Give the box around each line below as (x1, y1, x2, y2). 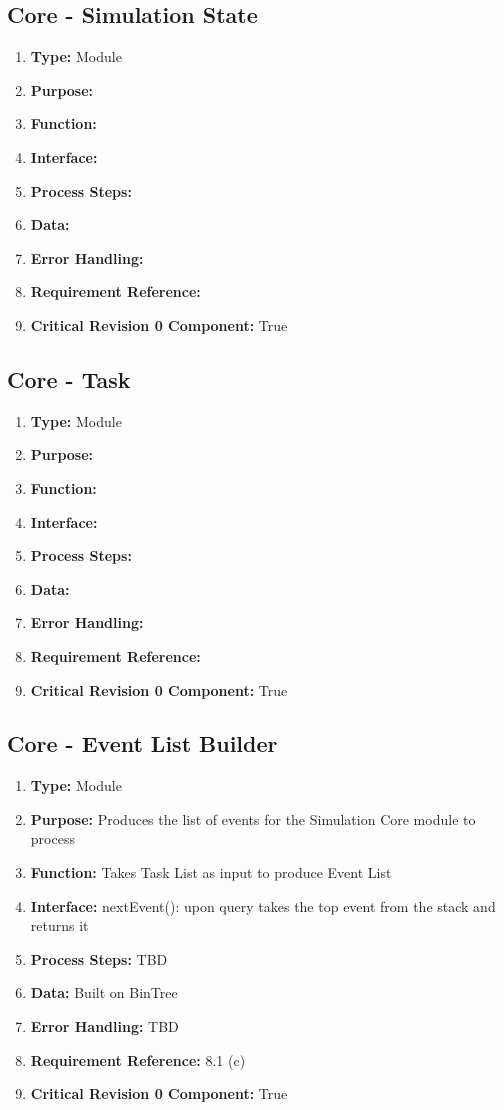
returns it (30, 915, 89, 936)
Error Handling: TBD (30, 1016, 179, 1037)
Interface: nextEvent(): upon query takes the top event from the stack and (30, 895, 496, 916)
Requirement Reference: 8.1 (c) (30, 1049, 246, 1070)
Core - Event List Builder (7, 728, 278, 759)
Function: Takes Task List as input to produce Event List (30, 862, 392, 883)
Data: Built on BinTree (30, 982, 178, 1003)
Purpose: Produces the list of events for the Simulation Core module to (30, 808, 476, 829)
